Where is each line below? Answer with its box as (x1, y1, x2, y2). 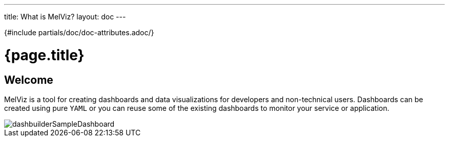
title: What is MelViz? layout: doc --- (4, 12, 126, 21)
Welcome (4, 73, 53, 86)
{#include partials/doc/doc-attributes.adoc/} (4, 28, 154, 37)
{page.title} (4, 46, 85, 64)
